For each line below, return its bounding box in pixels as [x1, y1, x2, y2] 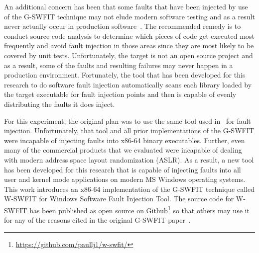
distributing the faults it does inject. [4, 98, 115, 109]
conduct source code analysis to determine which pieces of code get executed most [4, 30, 255, 41]
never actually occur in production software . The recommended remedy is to [4, 21, 241, 31]
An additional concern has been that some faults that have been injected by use [4, 1, 248, 11]
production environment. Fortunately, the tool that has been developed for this [4, 70, 246, 80]
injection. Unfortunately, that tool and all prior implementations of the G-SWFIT [4, 125, 254, 136]
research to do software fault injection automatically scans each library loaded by [4, 79, 252, 89]
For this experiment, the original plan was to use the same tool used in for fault [4, 115, 251, 126]
